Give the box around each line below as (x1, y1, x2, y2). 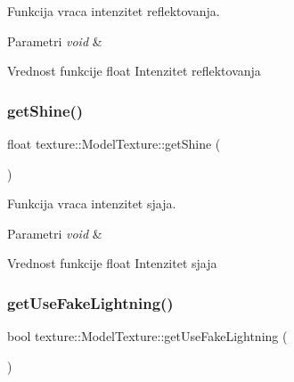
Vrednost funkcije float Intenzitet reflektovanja (7, 61, 261, 80)
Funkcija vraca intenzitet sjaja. (7, 194, 176, 213)
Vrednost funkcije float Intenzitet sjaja (7, 254, 217, 272)
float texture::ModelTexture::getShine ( (7, 134, 221, 152)
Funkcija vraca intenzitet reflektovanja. (7, 2, 220, 20)
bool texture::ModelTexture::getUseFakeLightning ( (7, 327, 288, 345)
